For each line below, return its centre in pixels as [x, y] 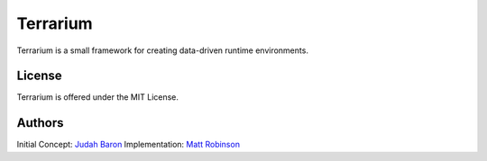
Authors [40, 123]
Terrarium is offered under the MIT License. [98, 97]
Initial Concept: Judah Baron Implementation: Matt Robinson [129, 145]
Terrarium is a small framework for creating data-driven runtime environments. [162, 50]
